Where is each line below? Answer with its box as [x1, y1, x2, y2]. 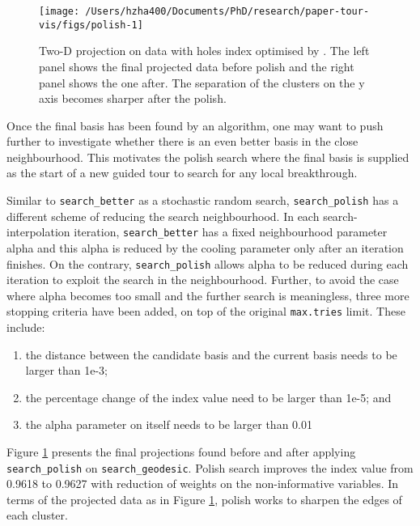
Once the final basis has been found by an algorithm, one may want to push [6, 117, 384, 134]
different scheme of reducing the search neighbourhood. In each [6, 207, 320, 224]
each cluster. [6, 507, 68, 524]
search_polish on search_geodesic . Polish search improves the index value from [6, 459, 414, 476]
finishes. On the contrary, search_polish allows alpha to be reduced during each [6, 255, 409, 272]
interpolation [6, 223, 70, 240]
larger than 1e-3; [25, 362, 108, 379]
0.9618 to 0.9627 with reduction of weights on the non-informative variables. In [6, 475, 399, 492]
